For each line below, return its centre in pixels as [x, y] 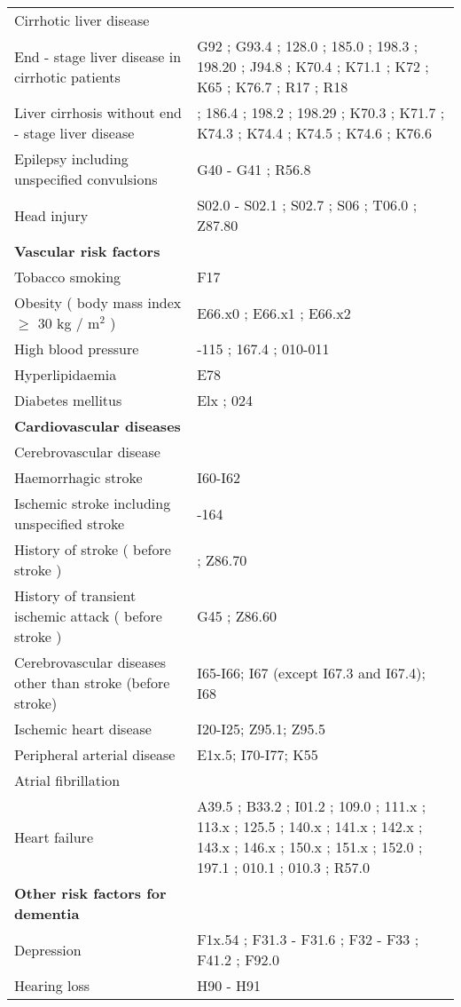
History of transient [75, 595]
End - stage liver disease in [98, 56]
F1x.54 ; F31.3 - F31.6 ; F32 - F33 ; [308, 939]
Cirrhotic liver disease [82, 20]
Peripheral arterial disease [95, 754]
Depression [48, 949]
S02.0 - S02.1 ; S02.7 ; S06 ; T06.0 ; [307, 205]
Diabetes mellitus [68, 400]
